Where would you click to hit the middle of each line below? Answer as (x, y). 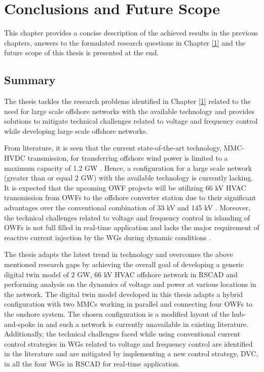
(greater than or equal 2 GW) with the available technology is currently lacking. (129, 178)
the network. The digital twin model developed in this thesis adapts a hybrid (123, 294)
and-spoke (20, 324)
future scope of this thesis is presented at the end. (82, 52)
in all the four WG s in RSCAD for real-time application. (92, 363)
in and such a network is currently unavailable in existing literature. (143, 324)
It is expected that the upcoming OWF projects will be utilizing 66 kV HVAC (125, 187)
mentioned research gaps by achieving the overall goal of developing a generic (124, 264)
